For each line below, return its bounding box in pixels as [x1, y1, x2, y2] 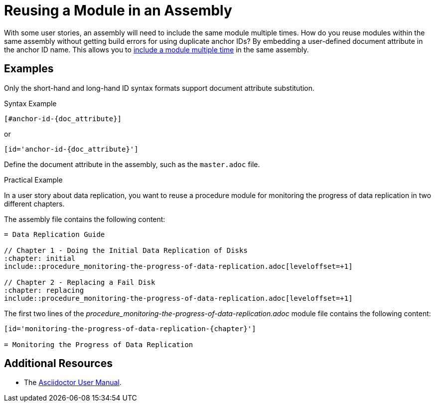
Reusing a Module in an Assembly [4, 2, 232, 19]
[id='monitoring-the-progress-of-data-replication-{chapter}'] [4, 324, 256, 333]
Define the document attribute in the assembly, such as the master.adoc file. [4, 160, 260, 169]
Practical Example [4, 175, 63, 184]
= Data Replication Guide [4, 230, 105, 238]
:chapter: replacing [4, 286, 84, 294]
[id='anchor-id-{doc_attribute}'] [4, 145, 139, 153]
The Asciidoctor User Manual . [24, 378, 122, 387]
